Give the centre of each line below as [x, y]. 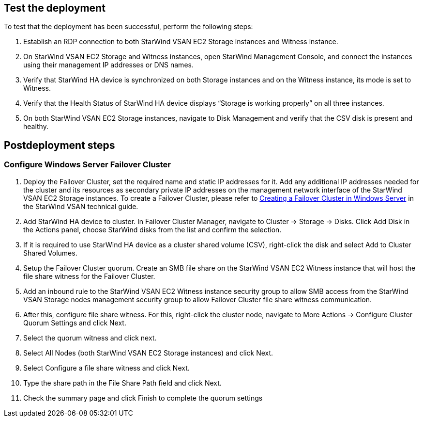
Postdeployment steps [60, 145]
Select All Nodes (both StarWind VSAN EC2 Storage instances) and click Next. [148, 353]
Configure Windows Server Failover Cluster [87, 165]
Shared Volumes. [50, 253]
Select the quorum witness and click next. [90, 338]
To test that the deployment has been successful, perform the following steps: [128, 27]
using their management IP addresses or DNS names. [108, 65]
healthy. [36, 127]
